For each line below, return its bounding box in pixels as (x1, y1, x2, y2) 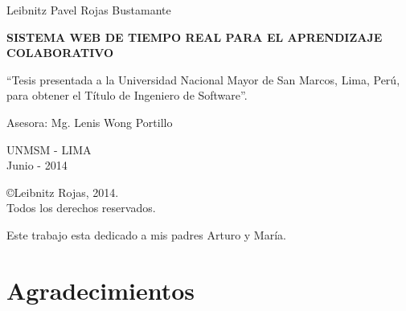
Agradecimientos (6, 273, 195, 306)
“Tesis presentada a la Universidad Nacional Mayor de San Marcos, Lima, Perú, (6, 71, 400, 88)
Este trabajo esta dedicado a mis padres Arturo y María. (6, 226, 286, 243)
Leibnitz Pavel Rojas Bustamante (6, 2, 171, 18)
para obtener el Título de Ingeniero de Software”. (6, 87, 248, 104)
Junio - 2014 (6, 157, 68, 174)
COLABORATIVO (6, 44, 114, 61)
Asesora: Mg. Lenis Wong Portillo (6, 113, 173, 130)
